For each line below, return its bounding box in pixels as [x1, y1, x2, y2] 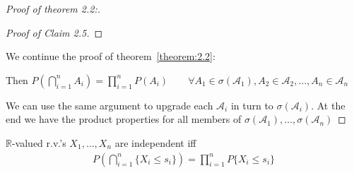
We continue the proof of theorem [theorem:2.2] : [6, 49, 216, 64]
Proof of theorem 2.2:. [6, 1, 101, 16]
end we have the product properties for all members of [6, 112, 242, 126]
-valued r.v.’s [11, 135, 66, 150]
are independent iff [114, 135, 196, 150]
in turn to [230, 97, 273, 112]
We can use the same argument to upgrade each [6, 97, 213, 112]
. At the [311, 97, 346, 112]
